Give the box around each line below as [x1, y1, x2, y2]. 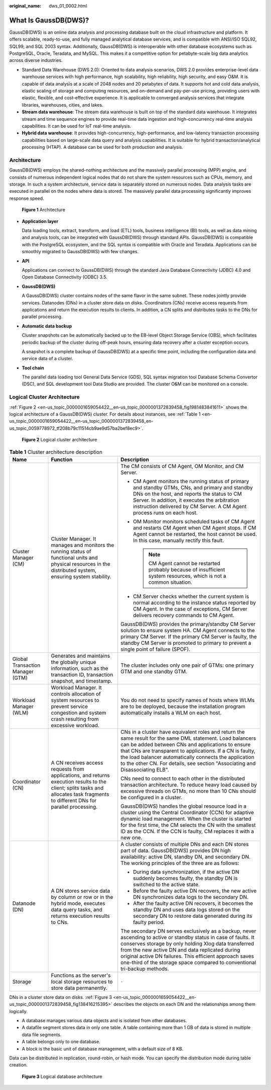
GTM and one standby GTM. [120, 668, 188, 675]
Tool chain [22, 365, 45, 371]
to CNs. [51, 918, 69, 925]
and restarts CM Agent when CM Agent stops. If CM [133, 524, 256, 531]
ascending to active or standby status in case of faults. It [120, 933, 254, 941]
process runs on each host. [133, 509, 198, 516]
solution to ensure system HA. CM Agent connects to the [120, 627, 255, 634]
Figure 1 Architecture [22, 207, 65, 213]
